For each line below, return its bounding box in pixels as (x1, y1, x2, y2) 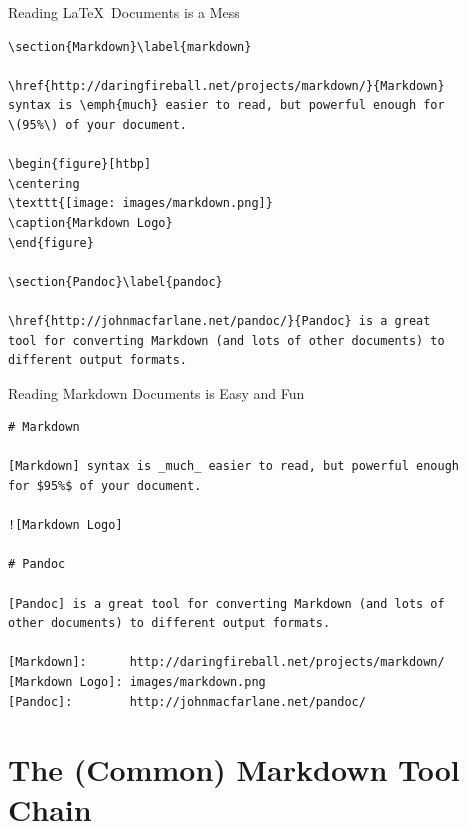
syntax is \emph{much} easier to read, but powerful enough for (8, 98, 445, 113)
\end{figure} (8, 235, 94, 250)
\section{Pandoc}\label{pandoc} (8, 274, 223, 289)
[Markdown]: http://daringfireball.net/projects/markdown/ (8, 655, 445, 670)
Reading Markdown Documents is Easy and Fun (8, 382, 305, 403)
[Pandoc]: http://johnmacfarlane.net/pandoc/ (8, 694, 366, 709)
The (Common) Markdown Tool (8, 749, 460, 790)
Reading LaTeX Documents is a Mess (8, 2, 240, 22)
